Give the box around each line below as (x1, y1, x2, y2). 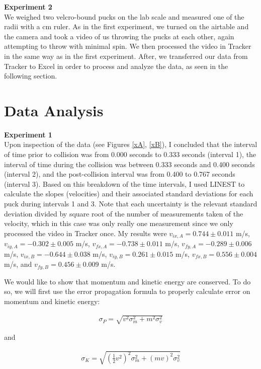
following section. (4, 70, 57, 81)
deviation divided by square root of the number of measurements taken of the (4, 208, 243, 218)
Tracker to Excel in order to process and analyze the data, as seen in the (4, 60, 228, 71)
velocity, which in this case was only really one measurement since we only (4, 218, 233, 229)
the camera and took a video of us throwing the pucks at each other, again (4, 31, 234, 41)
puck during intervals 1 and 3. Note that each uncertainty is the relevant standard (4, 198, 257, 209)
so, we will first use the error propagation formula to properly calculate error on (4, 286, 250, 297)
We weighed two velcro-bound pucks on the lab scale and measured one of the (4, 11, 244, 22)
